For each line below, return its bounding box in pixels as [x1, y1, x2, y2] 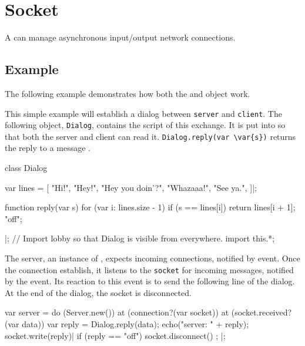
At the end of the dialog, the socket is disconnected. [5, 286, 192, 298]
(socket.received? [231, 306, 292, 318]
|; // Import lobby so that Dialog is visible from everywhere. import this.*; [5, 232, 275, 244]
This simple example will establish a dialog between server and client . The [5, 107, 282, 119]
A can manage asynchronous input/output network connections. [5, 31, 236, 43]
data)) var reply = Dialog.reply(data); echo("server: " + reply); [22, 318, 249, 330]
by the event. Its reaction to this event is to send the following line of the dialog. [5, 275, 295, 287]
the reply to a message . [5, 142, 91, 154]
